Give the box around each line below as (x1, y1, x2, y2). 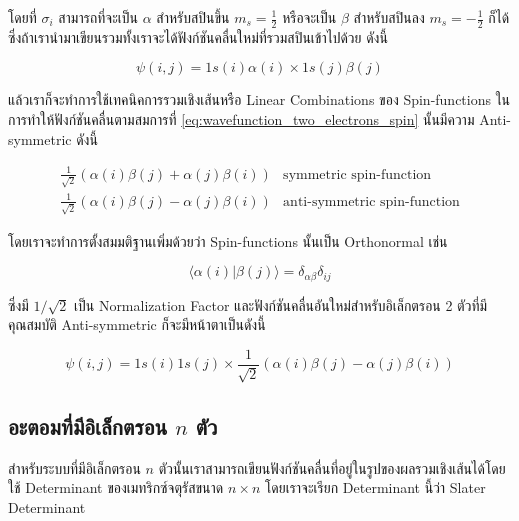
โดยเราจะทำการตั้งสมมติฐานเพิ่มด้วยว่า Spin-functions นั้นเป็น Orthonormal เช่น (8, 230, 448, 251)
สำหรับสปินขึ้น (156, 7, 230, 27)
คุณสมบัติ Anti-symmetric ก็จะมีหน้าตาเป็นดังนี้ (8, 314, 266, 335)
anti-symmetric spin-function (283, 194, 460, 209)
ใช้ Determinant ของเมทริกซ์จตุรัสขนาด (8, 477, 224, 498)
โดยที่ (8, 7, 37, 27)
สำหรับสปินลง (353, 7, 425, 27)
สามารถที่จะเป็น (58, 7, 138, 27)
